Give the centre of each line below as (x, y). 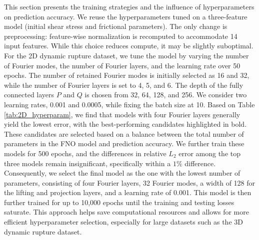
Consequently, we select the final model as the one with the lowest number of (122, 173)
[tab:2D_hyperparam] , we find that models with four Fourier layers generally (122, 114)
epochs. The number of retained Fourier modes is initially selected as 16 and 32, (127, 75)
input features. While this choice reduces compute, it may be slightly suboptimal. (129, 46)
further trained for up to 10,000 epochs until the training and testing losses (119, 202)
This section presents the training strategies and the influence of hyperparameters (129, 6)
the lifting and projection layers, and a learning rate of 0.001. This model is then (128, 192)
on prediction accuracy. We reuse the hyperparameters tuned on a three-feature (126, 16)
